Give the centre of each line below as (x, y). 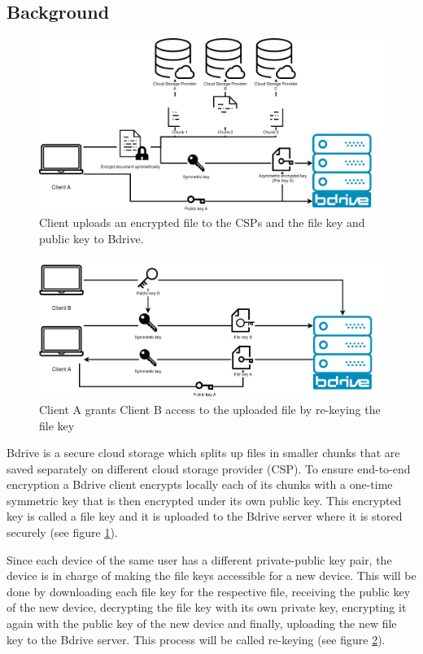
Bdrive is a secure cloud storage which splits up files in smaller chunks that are (203, 453)
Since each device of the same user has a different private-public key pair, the (199, 559)
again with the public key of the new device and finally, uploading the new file (202, 623)
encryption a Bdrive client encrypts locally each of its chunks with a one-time (200, 484)
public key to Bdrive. (92, 238)
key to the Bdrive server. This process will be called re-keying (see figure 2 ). (196, 639)
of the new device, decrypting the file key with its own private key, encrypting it (207, 607)
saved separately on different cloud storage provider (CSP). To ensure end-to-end (209, 468)
